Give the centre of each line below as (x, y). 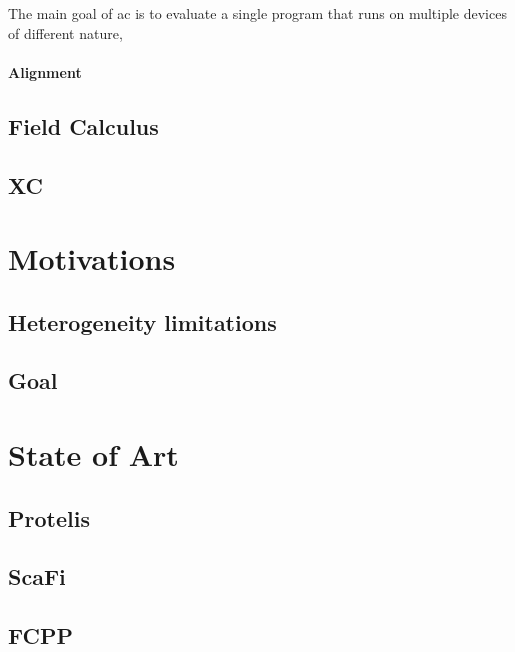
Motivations (92, 258)
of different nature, (65, 32)
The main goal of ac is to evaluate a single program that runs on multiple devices (257, 13)
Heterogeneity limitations (142, 321)
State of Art (93, 454)
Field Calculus (83, 125)
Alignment (45, 71)
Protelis (49, 517)
